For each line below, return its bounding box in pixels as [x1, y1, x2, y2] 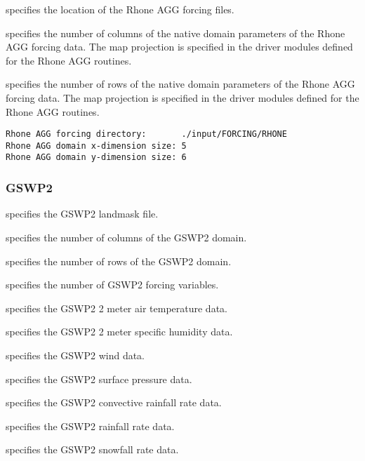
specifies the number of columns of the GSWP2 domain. [6, 229, 247, 244]
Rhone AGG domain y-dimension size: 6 [6, 152, 187, 163]
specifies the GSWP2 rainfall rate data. [6, 418, 175, 433]
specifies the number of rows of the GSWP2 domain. [6, 253, 232, 268]
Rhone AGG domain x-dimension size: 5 [6, 140, 187, 151]
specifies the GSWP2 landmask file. [6, 206, 159, 221]
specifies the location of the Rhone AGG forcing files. [6, 2, 234, 16]
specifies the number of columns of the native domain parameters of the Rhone [6, 25, 345, 40]
